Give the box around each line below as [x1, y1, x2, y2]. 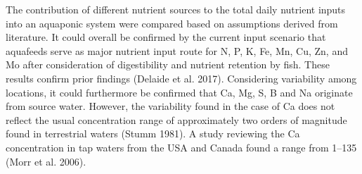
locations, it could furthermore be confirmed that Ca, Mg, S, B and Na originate [6, 85, 353, 99]
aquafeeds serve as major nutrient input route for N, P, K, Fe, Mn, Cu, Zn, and [6, 43, 348, 58]
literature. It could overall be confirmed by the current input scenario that [6, 30, 326, 44]
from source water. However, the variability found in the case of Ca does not [6, 99, 335, 113]
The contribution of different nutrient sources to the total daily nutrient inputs [6, 2, 346, 16]
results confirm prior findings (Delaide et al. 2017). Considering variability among [6, 70, 357, 85]
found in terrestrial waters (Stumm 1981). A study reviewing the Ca [6, 126, 300, 141]
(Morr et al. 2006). [6, 154, 86, 168]
